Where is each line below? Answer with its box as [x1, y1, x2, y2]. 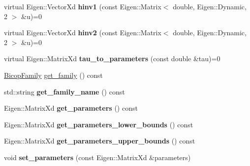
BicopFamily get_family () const [4, 70, 103, 80]
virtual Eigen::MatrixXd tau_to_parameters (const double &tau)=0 [4, 53, 220, 64]
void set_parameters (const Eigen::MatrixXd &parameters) [4, 152, 191, 162]
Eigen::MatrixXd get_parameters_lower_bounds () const [4, 119, 193, 129]
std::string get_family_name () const [4, 86, 125, 96]
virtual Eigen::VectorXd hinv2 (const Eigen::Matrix [4, 27, 161, 38]
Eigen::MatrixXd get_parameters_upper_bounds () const [4, 136, 195, 146]
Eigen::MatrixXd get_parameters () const [4, 103, 138, 113]
